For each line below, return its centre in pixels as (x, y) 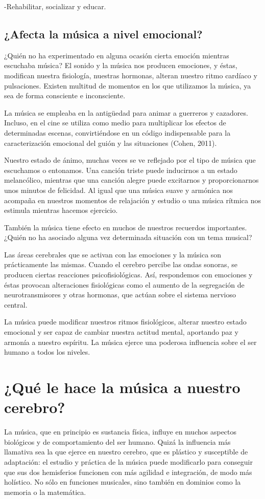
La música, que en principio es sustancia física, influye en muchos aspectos (121, 432)
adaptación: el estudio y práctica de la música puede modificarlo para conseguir (128, 461)
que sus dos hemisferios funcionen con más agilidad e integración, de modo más (128, 472)
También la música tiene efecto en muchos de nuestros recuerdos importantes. (126, 227)
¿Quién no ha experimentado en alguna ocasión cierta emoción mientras (117, 55)
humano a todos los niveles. (47, 352)
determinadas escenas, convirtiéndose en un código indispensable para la (117, 132)
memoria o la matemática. (45, 492)
